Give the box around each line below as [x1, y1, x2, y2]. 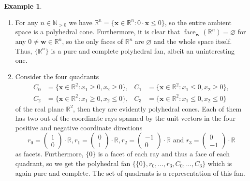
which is [207, 158, 232, 168]
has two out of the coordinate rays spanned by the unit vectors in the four [15, 113, 235, 123]
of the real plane [15, 103, 64, 113]
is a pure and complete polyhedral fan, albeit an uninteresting [51, 45, 235, 56]
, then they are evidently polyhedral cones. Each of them [73, 103, 242, 113]
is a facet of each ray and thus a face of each [98, 149, 230, 159]
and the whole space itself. [153, 36, 232, 46]
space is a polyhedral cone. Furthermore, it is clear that [15, 27, 180, 37]
